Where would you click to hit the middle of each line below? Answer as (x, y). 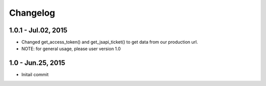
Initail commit (35, 75)
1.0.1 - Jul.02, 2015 (38, 30)
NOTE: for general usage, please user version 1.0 (71, 49)
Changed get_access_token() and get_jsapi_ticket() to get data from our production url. (110, 42)
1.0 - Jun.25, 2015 (37, 63)
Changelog (32, 13)
